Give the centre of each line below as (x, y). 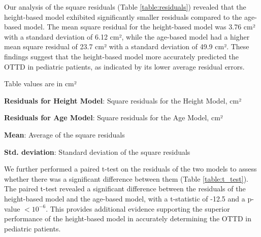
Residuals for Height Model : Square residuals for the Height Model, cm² (123, 100)
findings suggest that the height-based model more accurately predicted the (122, 56)
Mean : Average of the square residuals (64, 134)
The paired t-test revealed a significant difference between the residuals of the (125, 189)
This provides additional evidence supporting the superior (140, 208)
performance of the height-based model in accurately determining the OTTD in (128, 218)
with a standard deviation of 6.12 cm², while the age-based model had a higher (127, 36)
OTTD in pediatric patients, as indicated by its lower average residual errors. (124, 66)
